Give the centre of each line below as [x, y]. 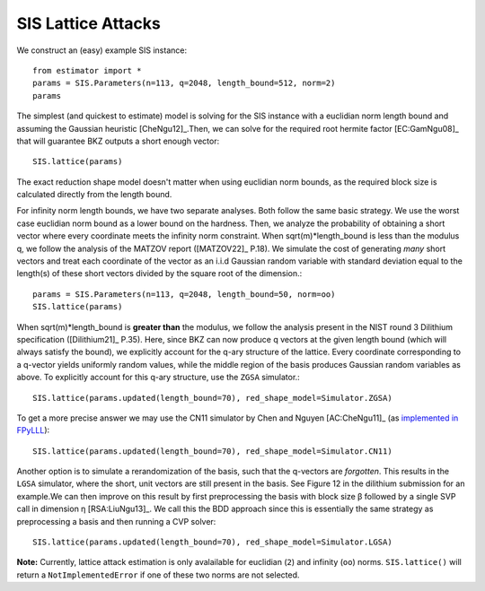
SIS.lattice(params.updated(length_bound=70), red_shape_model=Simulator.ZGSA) [212, 398]
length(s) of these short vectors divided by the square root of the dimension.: [159, 274]
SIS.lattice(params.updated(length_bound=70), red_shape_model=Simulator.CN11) [212, 451]
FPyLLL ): [33, 430]
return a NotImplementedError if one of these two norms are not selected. [158, 575]
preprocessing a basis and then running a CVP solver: [116, 521]
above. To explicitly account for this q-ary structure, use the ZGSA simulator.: [158, 378]
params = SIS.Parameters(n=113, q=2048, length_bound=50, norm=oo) [184, 294]
